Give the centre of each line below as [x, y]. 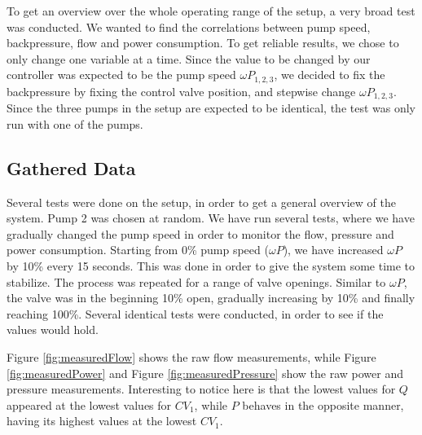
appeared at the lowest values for [89, 404]
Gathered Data [71, 167]
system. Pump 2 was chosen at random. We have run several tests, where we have [211, 218]
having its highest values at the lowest [102, 421]
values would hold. [53, 330]
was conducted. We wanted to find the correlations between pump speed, [189, 26]
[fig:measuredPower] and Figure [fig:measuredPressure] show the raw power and [205, 373]
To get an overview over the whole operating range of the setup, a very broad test [211, 11]
